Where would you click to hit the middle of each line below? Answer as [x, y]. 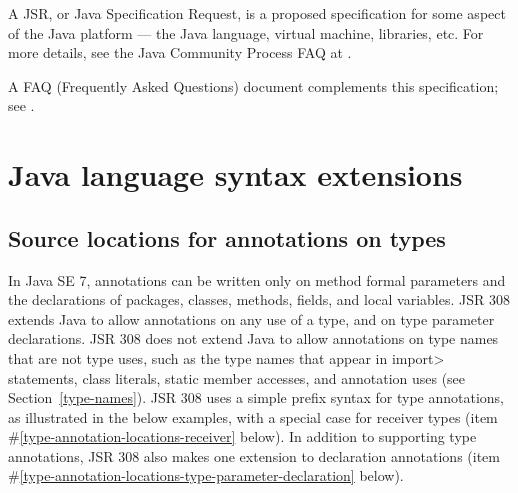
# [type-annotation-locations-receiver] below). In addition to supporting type [242, 436]
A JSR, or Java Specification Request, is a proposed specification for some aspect [257, 13]
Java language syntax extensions [235, 174]
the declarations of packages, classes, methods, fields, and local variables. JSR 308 [259, 299]
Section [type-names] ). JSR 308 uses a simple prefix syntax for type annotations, [256, 397]
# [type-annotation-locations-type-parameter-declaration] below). [206, 475]
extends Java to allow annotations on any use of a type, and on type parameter [251, 318]
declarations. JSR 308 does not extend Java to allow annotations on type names [253, 338]
